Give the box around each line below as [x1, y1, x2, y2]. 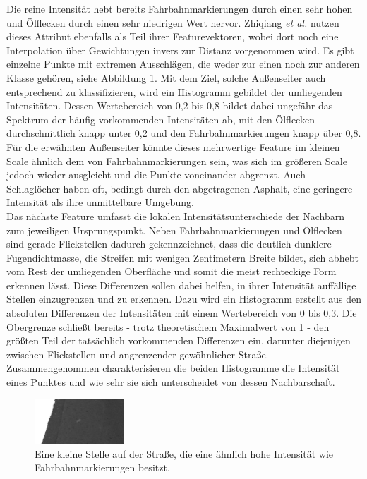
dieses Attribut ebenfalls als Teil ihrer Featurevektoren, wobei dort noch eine [6, 29, 339, 44]
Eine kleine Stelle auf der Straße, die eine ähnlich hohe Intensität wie [35, 446, 334, 461]
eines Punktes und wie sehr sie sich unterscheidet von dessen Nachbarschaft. [6, 375, 335, 389]
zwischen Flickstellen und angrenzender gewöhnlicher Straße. [6, 346, 269, 361]
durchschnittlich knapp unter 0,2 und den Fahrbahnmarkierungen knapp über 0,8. [6, 126, 361, 140]
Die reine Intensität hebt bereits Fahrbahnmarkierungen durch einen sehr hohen [6, 1, 353, 16]
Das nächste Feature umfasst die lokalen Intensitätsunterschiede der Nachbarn [6, 208, 345, 223]
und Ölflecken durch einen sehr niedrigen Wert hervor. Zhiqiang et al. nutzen [6, 15, 339, 30]
